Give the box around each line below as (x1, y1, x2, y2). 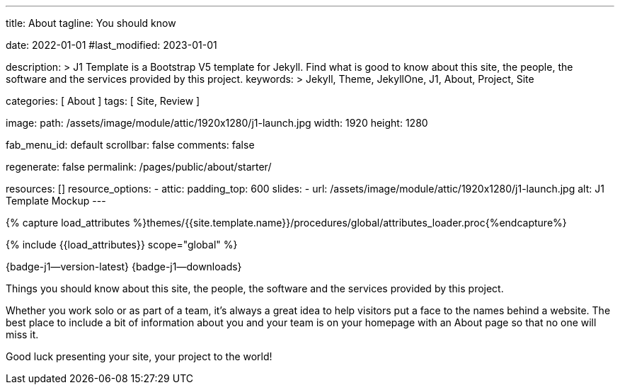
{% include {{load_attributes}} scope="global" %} (6, 239, 238, 251)
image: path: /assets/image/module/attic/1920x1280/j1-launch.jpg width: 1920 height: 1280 (6, 117, 428, 129)
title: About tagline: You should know (6, 17, 176, 29)
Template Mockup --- (6, 195, 106, 207)
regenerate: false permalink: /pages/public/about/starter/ (6, 161, 272, 173)
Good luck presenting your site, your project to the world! (6, 350, 272, 362)
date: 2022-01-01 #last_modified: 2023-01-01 (6, 39, 217, 51)
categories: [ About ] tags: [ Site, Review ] (6, 95, 200, 107)
